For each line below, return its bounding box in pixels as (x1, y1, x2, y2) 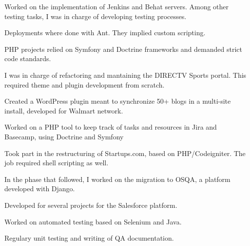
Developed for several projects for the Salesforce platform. (4, 200, 177, 210)
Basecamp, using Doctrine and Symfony (4, 131, 124, 141)
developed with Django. (4, 183, 75, 194)
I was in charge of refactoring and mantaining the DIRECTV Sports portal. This (4, 69, 247, 80)
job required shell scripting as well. (4, 157, 109, 168)
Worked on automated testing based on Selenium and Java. (4, 216, 182, 226)
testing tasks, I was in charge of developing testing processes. (4, 11, 187, 21)
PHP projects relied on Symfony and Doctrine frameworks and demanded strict (4, 44, 242, 54)
